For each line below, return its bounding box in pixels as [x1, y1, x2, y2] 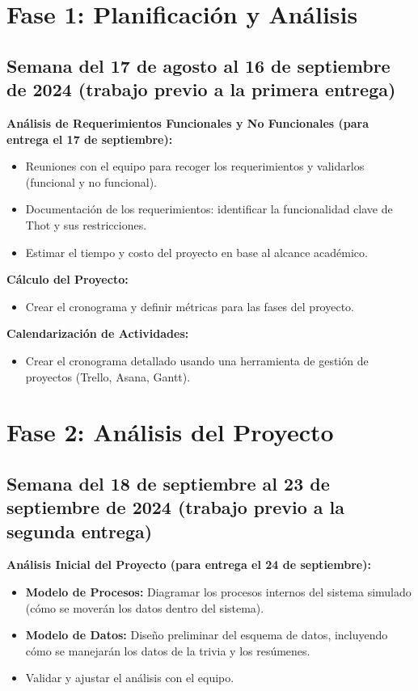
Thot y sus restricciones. [25, 216, 147, 233]
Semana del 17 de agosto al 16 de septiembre [6, 53, 391, 78]
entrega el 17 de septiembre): [6, 130, 173, 147]
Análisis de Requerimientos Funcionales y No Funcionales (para [6, 114, 369, 131]
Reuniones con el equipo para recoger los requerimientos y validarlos [25, 158, 365, 175]
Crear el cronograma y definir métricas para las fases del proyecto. [25, 297, 354, 314]
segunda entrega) [6, 518, 153, 543]
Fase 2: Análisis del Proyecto [6, 415, 334, 449]
